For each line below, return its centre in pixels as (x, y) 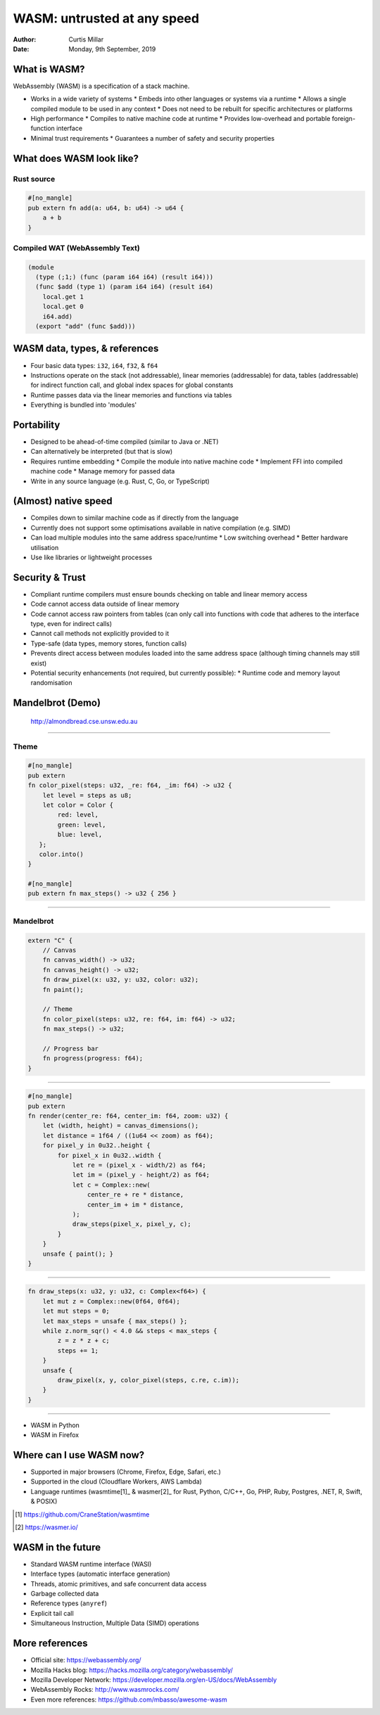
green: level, (82, 824)
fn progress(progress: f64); (93, 1058)
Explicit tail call (52, 1613)
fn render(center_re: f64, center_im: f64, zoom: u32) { (128, 1116)
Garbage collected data (65, 1594)
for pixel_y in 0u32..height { (96, 1146)
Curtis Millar (86, 39)
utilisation (45, 547)
